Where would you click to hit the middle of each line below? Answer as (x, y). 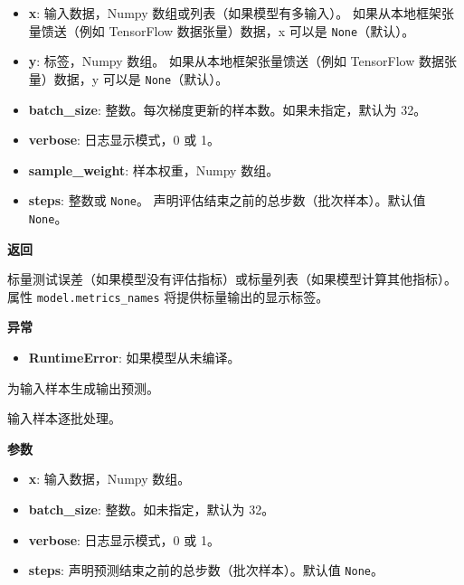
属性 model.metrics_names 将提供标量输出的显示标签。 (168, 296)
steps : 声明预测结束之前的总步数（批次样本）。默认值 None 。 (206, 570)
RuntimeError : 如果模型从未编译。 (134, 358)
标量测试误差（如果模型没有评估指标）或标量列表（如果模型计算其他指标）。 (232, 279)
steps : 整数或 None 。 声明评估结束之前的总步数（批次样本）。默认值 (227, 200)
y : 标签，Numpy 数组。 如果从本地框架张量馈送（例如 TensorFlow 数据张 (242, 61)
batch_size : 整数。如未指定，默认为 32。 (152, 509)
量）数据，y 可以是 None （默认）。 (128, 78)
